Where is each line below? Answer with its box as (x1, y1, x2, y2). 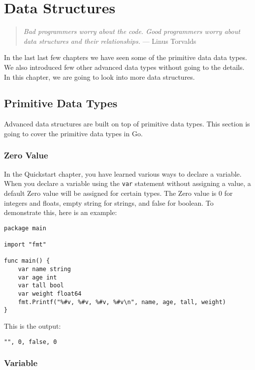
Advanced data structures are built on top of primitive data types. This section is (4, 119, 250, 129)
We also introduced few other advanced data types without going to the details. (4, 62, 245, 72)
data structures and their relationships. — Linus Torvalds (23, 35, 196, 46)
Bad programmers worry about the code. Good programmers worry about (23, 26, 240, 36)
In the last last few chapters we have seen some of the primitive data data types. (4, 52, 247, 62)
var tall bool (18, 282, 64, 289)
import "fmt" (4, 241, 46, 248)
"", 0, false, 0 (4, 338, 57, 345)
